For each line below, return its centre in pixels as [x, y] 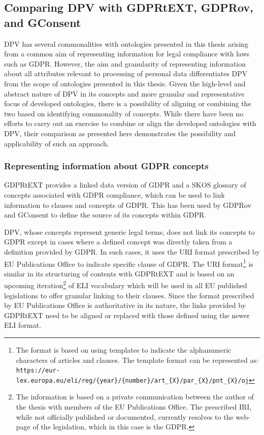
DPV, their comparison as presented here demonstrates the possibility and [120, 133]
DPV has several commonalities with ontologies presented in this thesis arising [126, 43]
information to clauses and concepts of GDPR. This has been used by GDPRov [128, 205]
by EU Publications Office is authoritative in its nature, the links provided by [125, 305]
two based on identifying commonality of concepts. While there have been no [124, 113]
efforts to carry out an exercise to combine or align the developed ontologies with [130, 123]
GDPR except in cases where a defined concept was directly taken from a [118, 242]
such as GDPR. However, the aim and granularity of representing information [125, 63]
